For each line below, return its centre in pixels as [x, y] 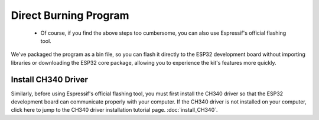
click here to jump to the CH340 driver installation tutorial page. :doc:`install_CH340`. [114, 110]
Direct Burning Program [70, 15]
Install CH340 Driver [49, 79]
